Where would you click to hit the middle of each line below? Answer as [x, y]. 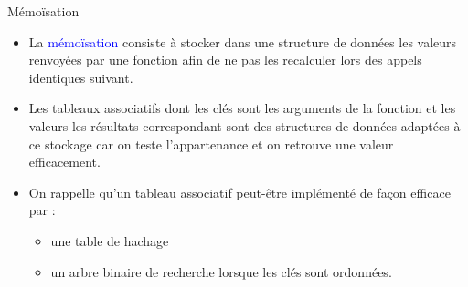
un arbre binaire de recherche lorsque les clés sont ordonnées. [221, 271]
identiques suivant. [81, 77]
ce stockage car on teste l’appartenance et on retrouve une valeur [211, 143]
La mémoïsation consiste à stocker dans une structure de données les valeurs [243, 41]
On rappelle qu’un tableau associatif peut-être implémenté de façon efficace [239, 192]
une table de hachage [110, 240]
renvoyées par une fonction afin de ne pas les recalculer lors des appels [225, 60]
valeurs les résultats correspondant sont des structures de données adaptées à [245, 125]
